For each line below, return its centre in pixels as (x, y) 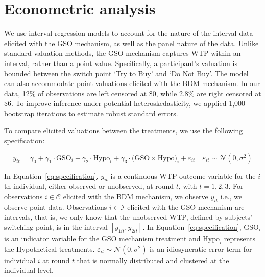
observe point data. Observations (56, 207)
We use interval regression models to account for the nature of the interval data (129, 33)
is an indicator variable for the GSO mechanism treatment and (102, 238)
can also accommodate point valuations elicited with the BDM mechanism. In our (132, 83)
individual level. (29, 270)
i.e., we (231, 196)
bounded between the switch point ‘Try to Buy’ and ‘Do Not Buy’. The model (126, 73)
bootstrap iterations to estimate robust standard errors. (91, 113)
